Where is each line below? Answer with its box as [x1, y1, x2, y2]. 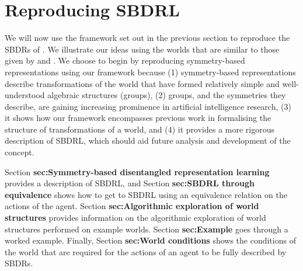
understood [5, 89, 45, 101]
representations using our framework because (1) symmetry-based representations [5, 65, 296, 78]
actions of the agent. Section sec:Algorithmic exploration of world [5, 200, 259, 212]
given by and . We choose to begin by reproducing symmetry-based [5, 54, 245, 67]
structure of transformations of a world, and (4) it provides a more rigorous [5, 123, 274, 135]
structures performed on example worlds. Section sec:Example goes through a [5, 223, 288, 235]
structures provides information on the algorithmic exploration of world [5, 211, 266, 224]
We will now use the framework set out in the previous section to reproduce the [5, 32, 290, 44]
